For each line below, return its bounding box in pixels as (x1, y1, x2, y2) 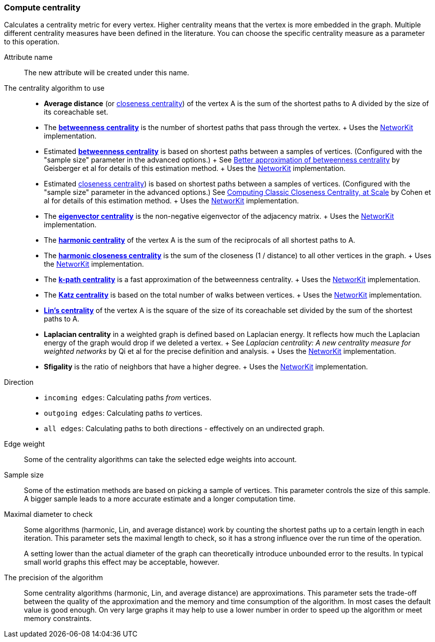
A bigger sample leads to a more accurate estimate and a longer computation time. (24, 494, 295, 503)
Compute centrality (4, 2, 81, 12)
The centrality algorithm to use (4, 84, 105, 93)
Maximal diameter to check (4, 510, 93, 519)
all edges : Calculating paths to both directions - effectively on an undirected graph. (44, 424, 325, 433)
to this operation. (4, 37, 60, 46)
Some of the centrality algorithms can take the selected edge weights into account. (24, 455, 297, 464)
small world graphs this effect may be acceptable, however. (24, 558, 220, 567)
